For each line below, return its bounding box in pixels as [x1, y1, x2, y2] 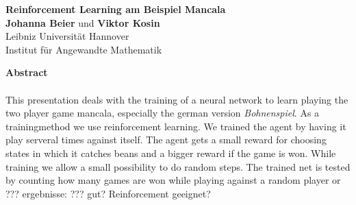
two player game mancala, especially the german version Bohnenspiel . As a [5, 106, 320, 120]
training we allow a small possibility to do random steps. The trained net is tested [5, 159, 351, 173]
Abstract [5, 65, 48, 80]
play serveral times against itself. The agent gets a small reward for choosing [5, 132, 327, 147]
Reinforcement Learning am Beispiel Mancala [5, 2, 226, 16]
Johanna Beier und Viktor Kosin [5, 15, 160, 29]
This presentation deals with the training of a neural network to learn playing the [5, 92, 348, 106]
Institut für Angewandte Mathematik [5, 42, 162, 56]
